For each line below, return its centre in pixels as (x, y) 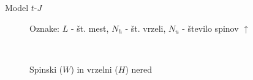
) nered (139, 69)
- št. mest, (90, 28)
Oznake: (44, 28)
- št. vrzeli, (145, 28)
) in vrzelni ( (94, 69)
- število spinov (210, 28)
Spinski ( (46, 69)
